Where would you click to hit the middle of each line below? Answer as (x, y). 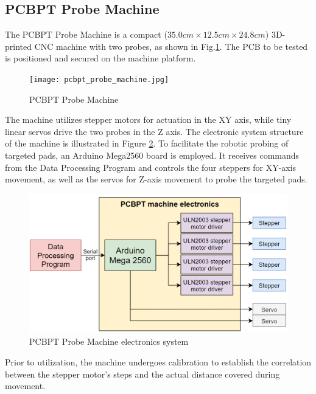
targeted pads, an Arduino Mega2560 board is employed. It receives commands (152, 155)
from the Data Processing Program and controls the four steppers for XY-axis (151, 167)
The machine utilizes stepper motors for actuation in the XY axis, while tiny (148, 119)
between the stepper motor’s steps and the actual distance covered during (142, 374)
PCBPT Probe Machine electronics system (109, 341)
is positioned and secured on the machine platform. (100, 58)
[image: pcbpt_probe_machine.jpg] (99, 79)
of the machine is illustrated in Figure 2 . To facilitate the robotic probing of (147, 143)
